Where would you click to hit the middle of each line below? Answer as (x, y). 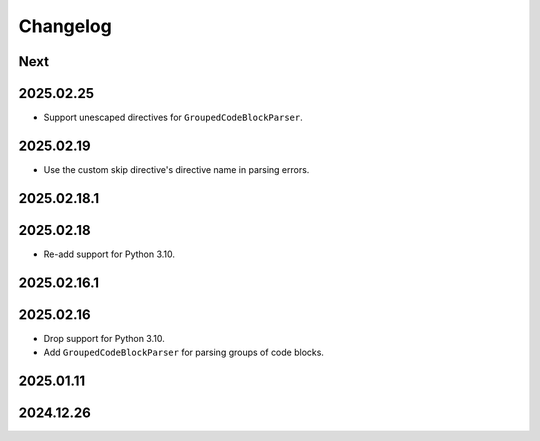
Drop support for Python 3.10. (104, 338)
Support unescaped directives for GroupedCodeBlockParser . (173, 117)
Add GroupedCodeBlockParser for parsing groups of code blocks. (184, 352)
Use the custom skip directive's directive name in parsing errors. (176, 169)
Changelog (65, 26)
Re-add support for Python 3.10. (109, 254)
